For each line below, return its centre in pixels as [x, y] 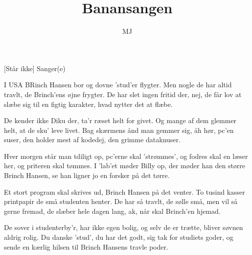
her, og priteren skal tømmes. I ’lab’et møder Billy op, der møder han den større [125, 166]
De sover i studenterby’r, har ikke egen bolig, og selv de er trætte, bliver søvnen [124, 227]
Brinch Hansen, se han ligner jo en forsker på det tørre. [87, 175]
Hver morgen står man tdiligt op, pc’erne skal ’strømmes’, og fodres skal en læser [126, 156]
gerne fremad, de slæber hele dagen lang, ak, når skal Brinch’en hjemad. [112, 211]
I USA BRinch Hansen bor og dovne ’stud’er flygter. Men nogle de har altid [118, 85]
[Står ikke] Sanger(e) [35, 68]
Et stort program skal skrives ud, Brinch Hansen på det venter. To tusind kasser [125, 191]
